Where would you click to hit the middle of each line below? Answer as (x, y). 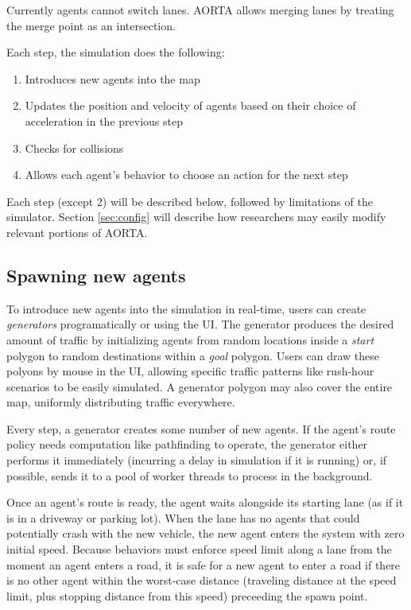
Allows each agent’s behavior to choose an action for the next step (186, 175)
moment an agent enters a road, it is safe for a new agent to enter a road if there (204, 564)
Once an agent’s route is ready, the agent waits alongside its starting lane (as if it (205, 502)
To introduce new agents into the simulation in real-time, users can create (186, 308)
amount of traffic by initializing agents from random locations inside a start (190, 339)
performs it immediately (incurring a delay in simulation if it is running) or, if (197, 460)
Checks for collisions (74, 148)
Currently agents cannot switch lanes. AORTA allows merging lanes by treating (200, 10)
